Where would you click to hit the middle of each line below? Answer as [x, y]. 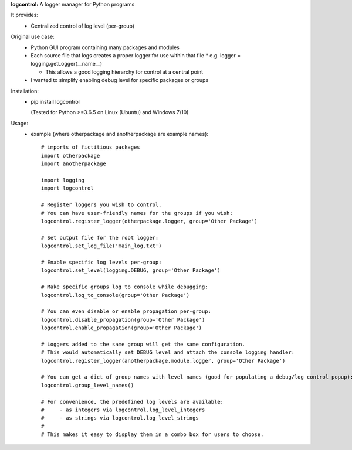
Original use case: [33, 37]
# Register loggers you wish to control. [101, 205]
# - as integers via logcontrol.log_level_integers [123, 410]
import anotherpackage [74, 164]
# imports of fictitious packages [91, 147]
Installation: [25, 91]
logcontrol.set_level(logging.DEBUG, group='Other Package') [131, 270]
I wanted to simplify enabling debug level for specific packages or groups [119, 80]
